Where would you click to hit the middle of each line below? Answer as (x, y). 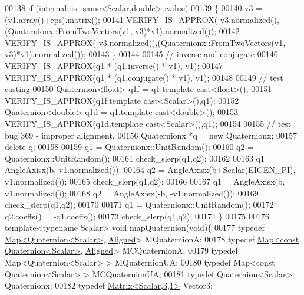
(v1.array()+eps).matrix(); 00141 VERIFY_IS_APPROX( (111, 19)
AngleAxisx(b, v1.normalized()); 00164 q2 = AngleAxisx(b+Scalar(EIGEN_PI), (150, 170)
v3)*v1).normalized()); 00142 (187, 31)
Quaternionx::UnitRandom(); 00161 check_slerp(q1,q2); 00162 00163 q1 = (139, 158)
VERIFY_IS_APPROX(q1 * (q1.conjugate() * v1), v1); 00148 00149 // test (144, 77)
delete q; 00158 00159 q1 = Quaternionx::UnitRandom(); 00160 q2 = (129, 147)
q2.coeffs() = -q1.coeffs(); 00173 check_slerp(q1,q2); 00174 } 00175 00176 (137, 216)
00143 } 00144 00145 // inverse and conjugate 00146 (183, 54)
